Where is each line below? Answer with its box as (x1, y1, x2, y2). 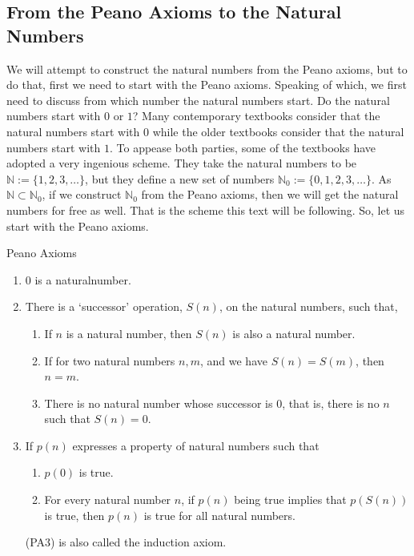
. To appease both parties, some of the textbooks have (109, 139, 376, 155)
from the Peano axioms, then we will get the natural (141, 186, 399, 203)
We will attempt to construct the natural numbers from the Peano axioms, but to (6, 60, 408, 77)
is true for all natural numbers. (143, 506, 295, 523)
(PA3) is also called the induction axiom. (25, 534, 227, 550)
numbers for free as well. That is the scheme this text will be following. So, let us (6, 201, 405, 218)
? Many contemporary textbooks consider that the (132, 107, 380, 124)
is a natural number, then (66, 324, 192, 341)
